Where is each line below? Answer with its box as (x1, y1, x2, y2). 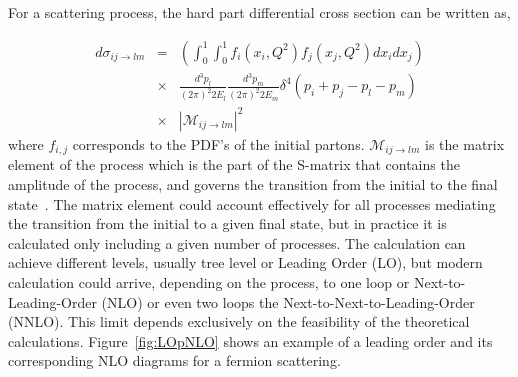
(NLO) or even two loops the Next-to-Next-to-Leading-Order (101, 291, 475, 312)
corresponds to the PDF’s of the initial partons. (72, 133, 365, 154)
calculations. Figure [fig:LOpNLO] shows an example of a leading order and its (8, 330, 493, 351)
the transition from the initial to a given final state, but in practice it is (8, 213, 447, 234)
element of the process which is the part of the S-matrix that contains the (8, 154, 460, 175)
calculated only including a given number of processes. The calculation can (8, 232, 466, 253)
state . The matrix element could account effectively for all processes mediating (8, 193, 496, 214)
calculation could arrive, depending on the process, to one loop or (8, 271, 410, 292)
